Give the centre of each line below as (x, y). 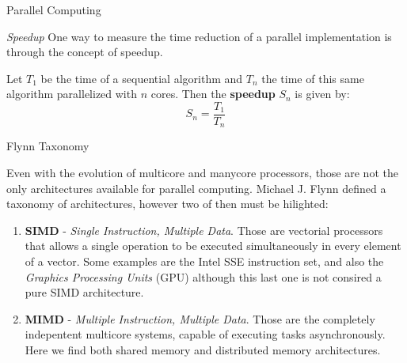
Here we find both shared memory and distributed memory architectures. (203, 350)
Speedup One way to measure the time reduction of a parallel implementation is (199, 36)
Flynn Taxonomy (48, 146)
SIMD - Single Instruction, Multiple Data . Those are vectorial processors (204, 230)
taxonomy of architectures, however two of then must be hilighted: (167, 204)
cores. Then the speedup (213, 94)
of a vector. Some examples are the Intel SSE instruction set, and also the (204, 261)
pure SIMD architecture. (84, 292)
